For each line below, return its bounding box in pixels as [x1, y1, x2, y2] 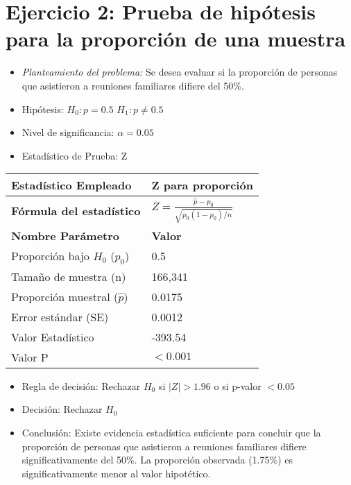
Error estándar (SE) [11, 308, 109, 325]
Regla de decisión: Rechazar [22, 378, 141, 393]
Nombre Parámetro [11, 227, 120, 244]
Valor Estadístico [11, 328, 94, 345]
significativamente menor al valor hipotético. [22, 466, 211, 480]
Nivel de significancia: [22, 125, 114, 139]
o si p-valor [214, 378, 262, 393]
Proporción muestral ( [11, 288, 119, 305]
